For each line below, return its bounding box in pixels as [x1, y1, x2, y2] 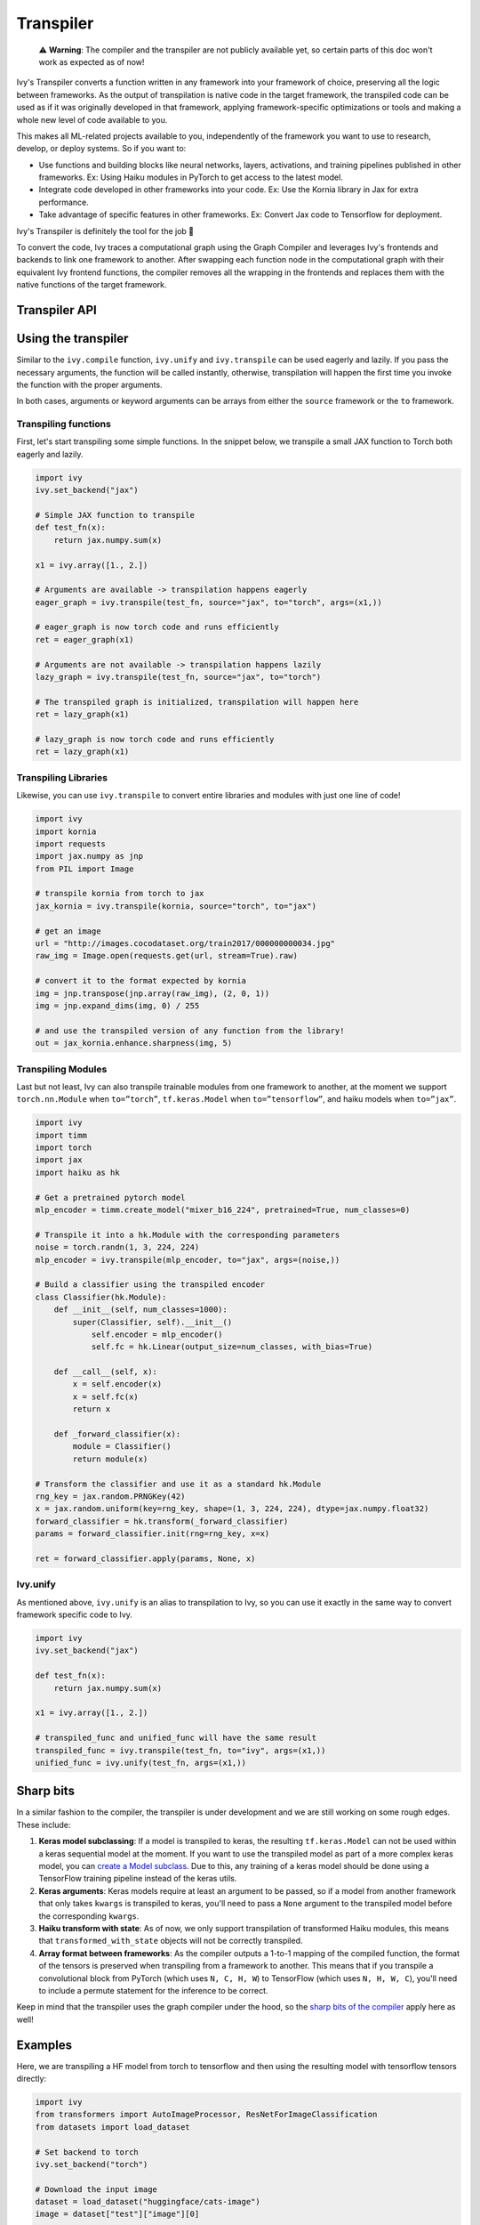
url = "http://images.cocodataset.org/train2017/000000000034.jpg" [35, 939, 336, 949]
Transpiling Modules [16, 1063, 108, 1075]
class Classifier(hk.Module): [35, 1291, 167, 1302]
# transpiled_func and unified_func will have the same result [35, 1733, 317, 1744]
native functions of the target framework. [16, 279, 168, 290]
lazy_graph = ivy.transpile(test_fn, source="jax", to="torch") [35, 672, 322, 683]
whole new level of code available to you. [16, 114, 168, 125]
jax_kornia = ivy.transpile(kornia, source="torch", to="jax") [35, 901, 317, 911]
